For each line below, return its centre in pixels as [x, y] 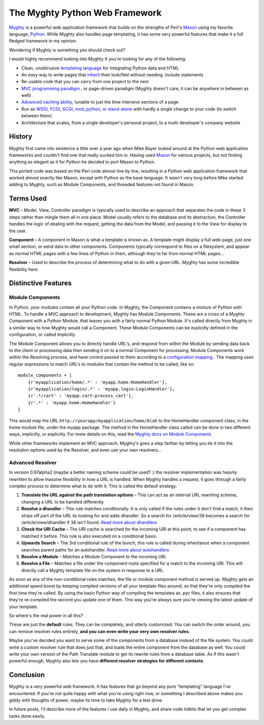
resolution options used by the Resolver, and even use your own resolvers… [85, 450]
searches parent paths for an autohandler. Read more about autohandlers [95, 549]
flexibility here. [24, 269]
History [21, 137]
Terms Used [28, 199]
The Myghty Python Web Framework [85, 13]
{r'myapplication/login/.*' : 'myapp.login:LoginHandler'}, [101, 389]
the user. [18, 231]
